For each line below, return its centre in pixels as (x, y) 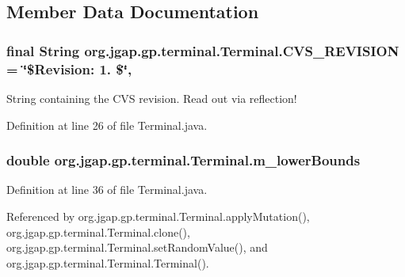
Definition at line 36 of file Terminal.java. (107, 190)
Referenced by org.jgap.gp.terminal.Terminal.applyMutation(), (158, 216)
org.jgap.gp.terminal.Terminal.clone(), (98, 231)
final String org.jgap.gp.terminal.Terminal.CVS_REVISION (203, 50)
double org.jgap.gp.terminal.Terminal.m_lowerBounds (183, 160)
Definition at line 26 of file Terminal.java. (107, 125)
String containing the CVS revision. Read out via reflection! (152, 98)
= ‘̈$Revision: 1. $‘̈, (69, 68)
